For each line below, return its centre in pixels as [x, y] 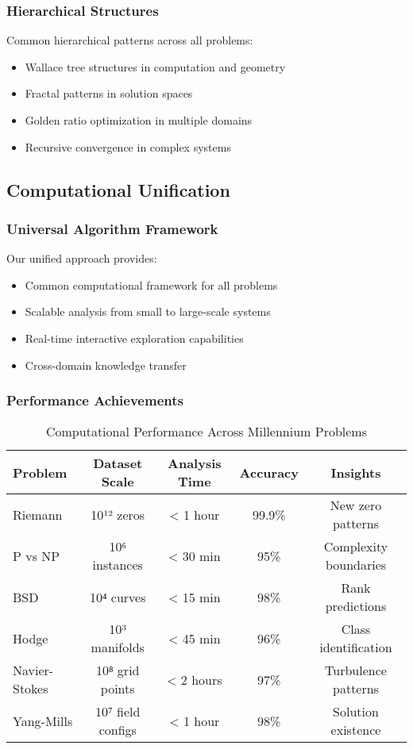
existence [356, 730]
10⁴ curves [118, 597]
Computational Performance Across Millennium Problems [206, 432]
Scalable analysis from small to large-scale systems [148, 311]
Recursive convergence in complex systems [128, 146]
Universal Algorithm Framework [112, 228]
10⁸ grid [118, 670]
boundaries [356, 565]
